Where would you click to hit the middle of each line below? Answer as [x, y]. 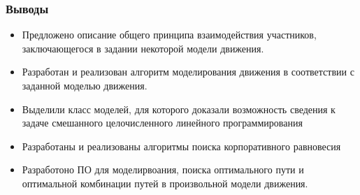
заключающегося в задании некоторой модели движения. [143, 48]
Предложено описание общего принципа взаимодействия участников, [169, 35]
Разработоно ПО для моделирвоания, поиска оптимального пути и [163, 169]
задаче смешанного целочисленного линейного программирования [162, 123]
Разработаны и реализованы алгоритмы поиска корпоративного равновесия [181, 146]
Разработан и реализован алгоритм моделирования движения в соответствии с [188, 72]
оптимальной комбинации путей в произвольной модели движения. [165, 183]
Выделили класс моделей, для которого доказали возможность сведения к [179, 109]
